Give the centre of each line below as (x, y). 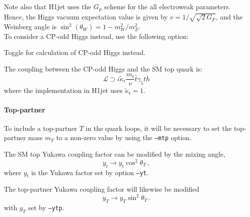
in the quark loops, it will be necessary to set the (159, 128)
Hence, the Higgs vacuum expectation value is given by (86, 17)
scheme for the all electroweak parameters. (168, 6)
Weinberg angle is (30, 27)
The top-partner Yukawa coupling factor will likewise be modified (102, 189)
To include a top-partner (41, 128)
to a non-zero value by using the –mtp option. (124, 137)
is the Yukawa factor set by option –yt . (90, 172)
